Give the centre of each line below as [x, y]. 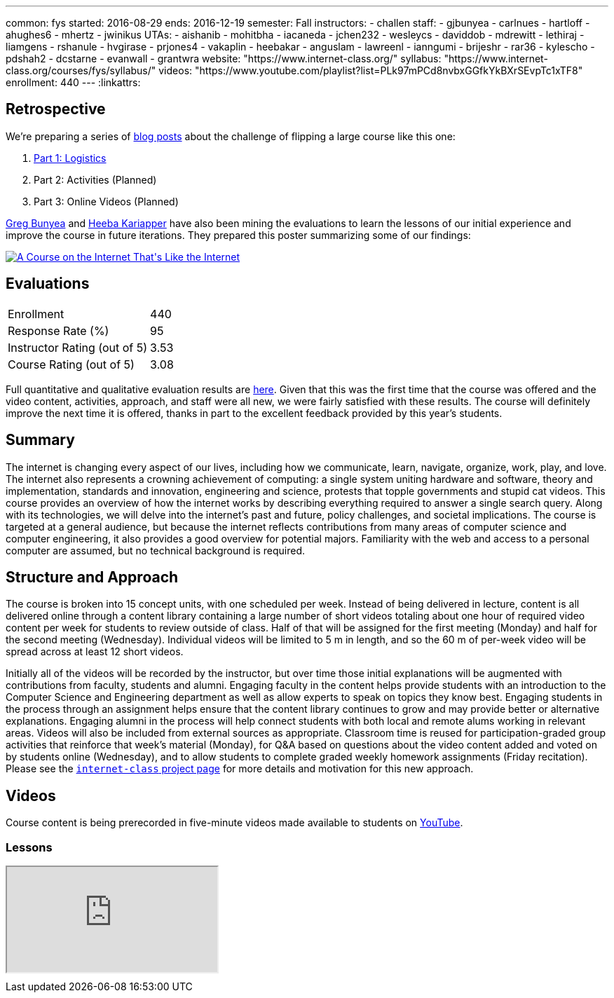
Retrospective [56, 109]
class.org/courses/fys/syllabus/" [81, 70]
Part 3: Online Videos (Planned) [106, 201]
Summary [40, 440]
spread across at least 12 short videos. [95, 652]
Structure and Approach [92, 577]
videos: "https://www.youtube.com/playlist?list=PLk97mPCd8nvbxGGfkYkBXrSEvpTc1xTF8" [371, 70]
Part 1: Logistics [70, 158]
